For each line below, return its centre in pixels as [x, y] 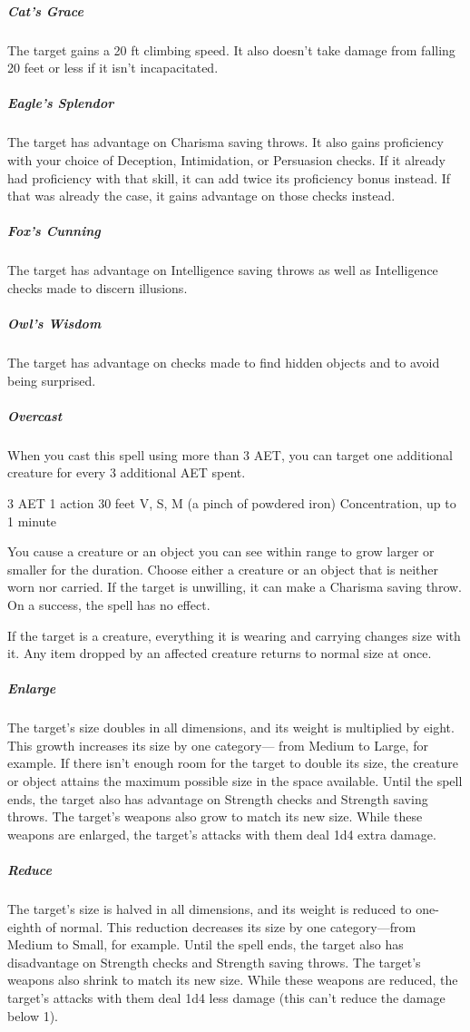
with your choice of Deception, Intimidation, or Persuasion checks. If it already [226, 159]
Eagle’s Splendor [61, 103]
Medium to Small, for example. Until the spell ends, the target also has [206, 944]
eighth [24, 926]
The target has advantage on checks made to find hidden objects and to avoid [224, 362]
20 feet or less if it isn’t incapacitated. [113, 68]
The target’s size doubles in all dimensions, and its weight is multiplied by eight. [231, 727]
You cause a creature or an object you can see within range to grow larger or [221, 551]
